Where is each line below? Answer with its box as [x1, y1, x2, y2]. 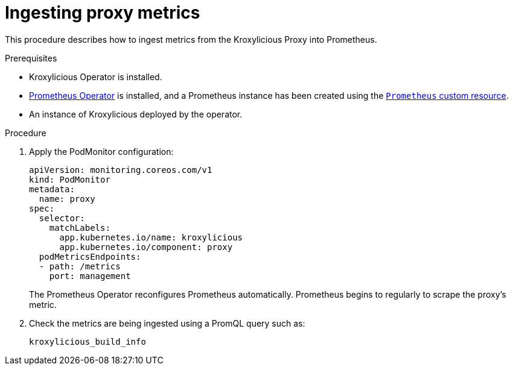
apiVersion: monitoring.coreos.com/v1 [29, 165, 212, 175]
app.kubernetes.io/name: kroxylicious [59, 232, 243, 242]
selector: [39, 213, 85, 223]
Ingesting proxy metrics [5, 2, 200, 23]
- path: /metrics [39, 261, 121, 271]
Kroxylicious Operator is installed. [29, 71, 162, 82]
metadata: [29, 184, 75, 194]
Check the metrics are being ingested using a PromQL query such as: [29, 318, 305, 328]
